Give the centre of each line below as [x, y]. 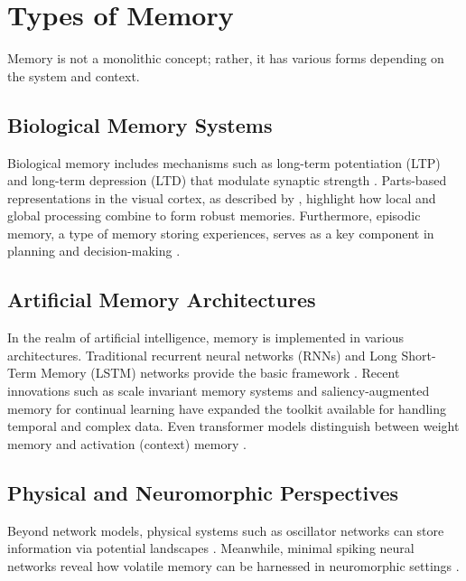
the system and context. [74, 75]
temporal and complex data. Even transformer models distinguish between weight [233, 426]
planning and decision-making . [94, 251]
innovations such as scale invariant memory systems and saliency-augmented [219, 391]
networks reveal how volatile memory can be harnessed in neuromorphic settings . [233, 565]
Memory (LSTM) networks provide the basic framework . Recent [220, 373]
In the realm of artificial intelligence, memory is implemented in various [205, 337]
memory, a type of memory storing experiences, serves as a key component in [221, 233]
